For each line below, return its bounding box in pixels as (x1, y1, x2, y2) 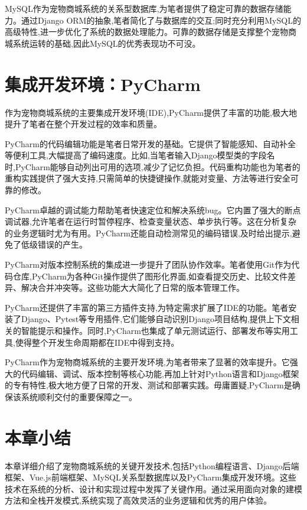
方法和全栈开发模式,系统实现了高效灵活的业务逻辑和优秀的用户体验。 (5, 494, 272, 506)
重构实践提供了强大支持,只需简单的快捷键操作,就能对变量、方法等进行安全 (5, 172, 290, 184)
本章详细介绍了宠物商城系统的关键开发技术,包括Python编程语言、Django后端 (5, 459, 299, 472)
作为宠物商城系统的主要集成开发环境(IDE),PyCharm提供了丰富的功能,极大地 (5, 106, 297, 118)
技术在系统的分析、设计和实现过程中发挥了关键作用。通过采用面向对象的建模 (5, 482, 302, 495)
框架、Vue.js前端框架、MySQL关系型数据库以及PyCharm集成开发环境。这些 (5, 471, 296, 483)
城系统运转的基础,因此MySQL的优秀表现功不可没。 (5, 37, 201, 49)
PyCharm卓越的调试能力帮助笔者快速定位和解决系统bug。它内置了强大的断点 (5, 203, 301, 216)
